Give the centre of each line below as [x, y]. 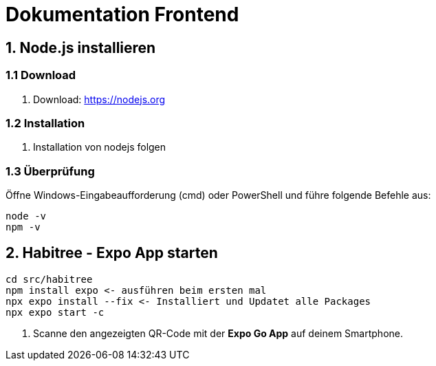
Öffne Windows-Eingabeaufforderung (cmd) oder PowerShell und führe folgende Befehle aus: [218, 195]
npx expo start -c [55, 312]
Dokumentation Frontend [122, 14]
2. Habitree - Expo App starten [112, 253]
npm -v [23, 227]
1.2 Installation [45, 123]
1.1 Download [41, 75]
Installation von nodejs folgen [100, 147]
